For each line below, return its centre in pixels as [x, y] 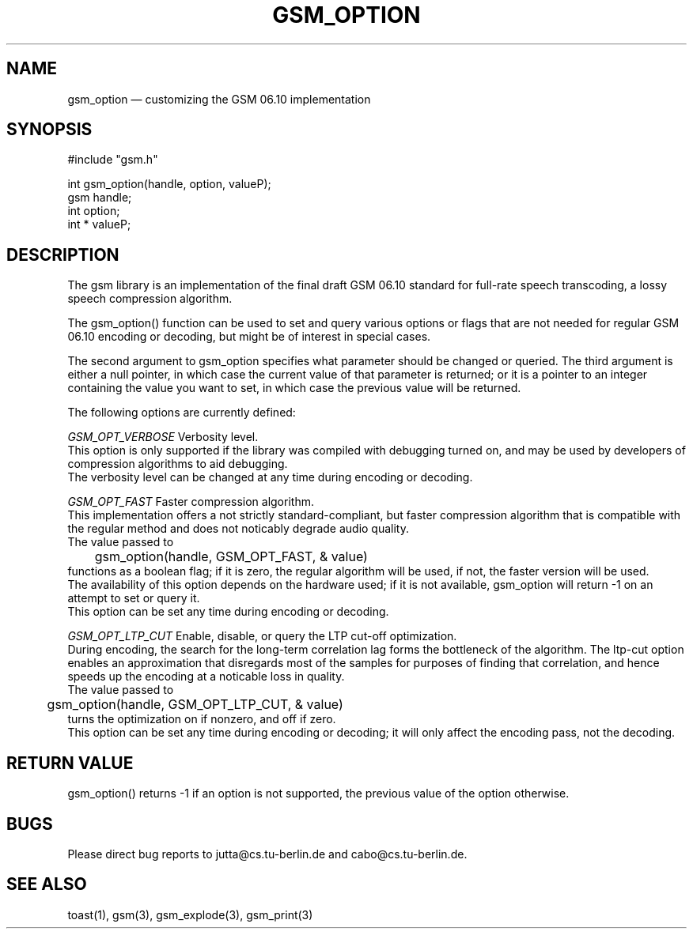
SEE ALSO [47, 884]
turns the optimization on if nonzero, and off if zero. [202, 719]
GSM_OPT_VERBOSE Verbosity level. [163, 437]
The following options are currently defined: [182, 413]
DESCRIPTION [63, 254]
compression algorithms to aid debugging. [178, 464]
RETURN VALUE [70, 763]
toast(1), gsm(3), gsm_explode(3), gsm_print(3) [190, 914]
